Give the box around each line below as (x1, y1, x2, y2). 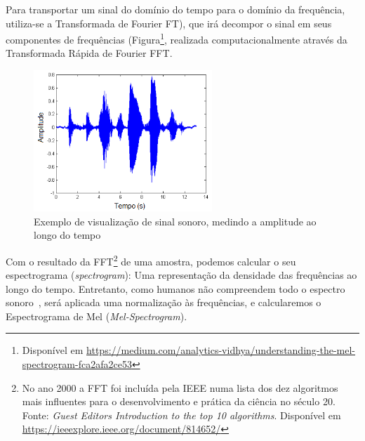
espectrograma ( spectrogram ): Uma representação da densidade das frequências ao (6, 268, 357, 282)
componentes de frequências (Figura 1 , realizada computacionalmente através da (6, 30, 347, 46)
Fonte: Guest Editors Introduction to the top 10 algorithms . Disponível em (22, 407, 341, 422)
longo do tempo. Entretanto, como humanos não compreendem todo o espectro (6, 281, 345, 296)
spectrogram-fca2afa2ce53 (22, 357, 132, 371)
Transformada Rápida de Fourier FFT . (6, 46, 173, 60)
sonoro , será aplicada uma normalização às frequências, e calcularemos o (6, 295, 321, 310)
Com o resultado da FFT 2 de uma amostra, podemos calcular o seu (6, 251, 296, 268)
